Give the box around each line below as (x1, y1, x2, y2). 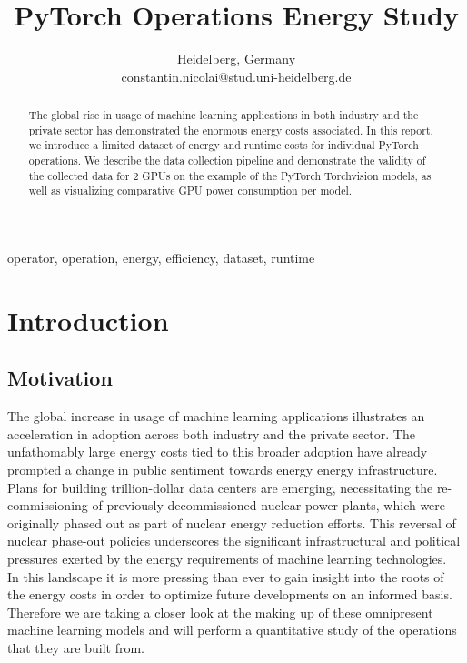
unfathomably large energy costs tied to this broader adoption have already (7, 442, 428, 461)
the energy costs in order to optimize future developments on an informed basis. (7, 585, 452, 604)
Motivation (7, 364, 113, 392)
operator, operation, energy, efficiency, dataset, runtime (7, 248, 315, 267)
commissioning (7, 496, 88, 515)
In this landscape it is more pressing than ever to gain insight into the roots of (7, 567, 444, 586)
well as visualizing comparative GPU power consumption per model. (28, 183, 353, 198)
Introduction (7, 301, 169, 338)
